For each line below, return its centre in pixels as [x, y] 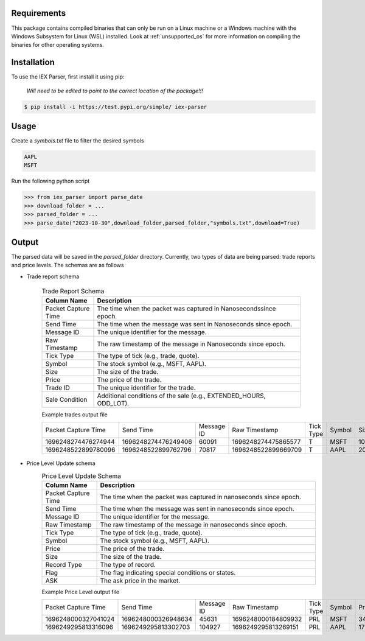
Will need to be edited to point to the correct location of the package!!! [115, 91]
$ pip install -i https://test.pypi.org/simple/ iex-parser [116, 107]
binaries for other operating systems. [58, 45]
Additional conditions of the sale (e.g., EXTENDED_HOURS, [181, 396]
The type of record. [128, 564]
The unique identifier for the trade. [146, 388]
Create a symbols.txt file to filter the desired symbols [78, 141]
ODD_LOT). [113, 403]
